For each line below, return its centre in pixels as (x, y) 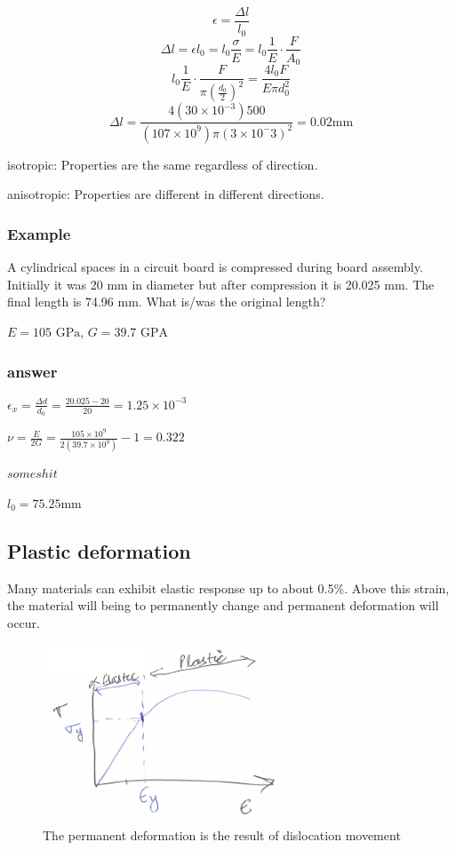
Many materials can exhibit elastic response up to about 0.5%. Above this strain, (228, 588)
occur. (24, 623)
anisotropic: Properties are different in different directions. (166, 194)
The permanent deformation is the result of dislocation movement (222, 834)
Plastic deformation (99, 551)
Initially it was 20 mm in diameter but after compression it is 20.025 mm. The (221, 284)
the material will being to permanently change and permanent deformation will (223, 605)
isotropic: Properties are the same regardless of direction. (163, 164)
